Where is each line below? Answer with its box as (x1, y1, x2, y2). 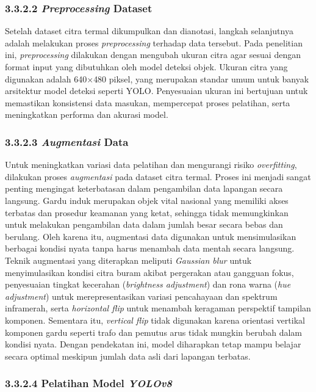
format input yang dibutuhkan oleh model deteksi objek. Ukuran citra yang (5, 60, 288, 73)
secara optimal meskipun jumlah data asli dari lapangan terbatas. (5, 349, 251, 362)
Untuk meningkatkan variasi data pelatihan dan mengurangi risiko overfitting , (5, 158, 297, 171)
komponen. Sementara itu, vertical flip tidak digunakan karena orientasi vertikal (5, 313, 305, 326)
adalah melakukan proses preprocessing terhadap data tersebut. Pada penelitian (5, 36, 303, 49)
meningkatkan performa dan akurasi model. (5, 108, 168, 121)
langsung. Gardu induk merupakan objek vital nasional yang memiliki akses (5, 194, 289, 206)
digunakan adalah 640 (5, 72, 87, 85)
